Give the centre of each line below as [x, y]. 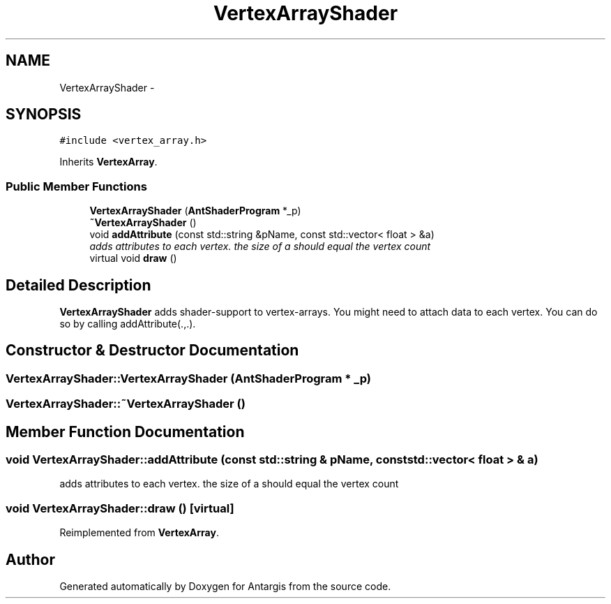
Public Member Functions [76, 186]
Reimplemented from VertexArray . [139, 533]
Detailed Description [78, 285]
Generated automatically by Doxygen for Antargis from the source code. [225, 587]
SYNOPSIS [44, 115]
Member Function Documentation [125, 432]
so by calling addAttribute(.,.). [128, 324]
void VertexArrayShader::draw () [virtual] [120, 508]
